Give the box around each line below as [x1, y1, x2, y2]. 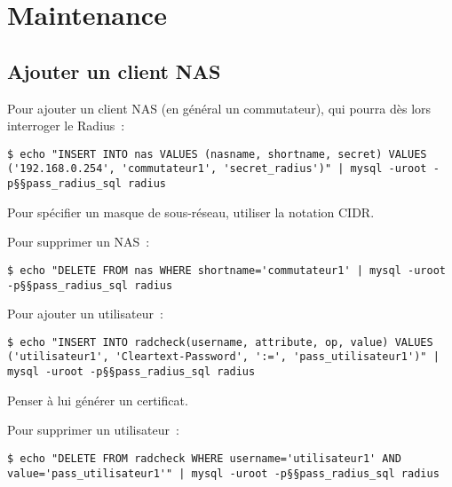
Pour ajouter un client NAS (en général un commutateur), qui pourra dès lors [7, 98, 432, 117]
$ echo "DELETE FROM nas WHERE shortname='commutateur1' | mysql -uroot [7, 263, 446, 277]
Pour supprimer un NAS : [7, 232, 150, 251]
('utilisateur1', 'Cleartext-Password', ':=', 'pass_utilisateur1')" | [7, 350, 440, 364]
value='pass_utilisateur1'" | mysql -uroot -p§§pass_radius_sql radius [7, 467, 440, 480]
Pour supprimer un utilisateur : [7, 420, 179, 439]
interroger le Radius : [7, 116, 125, 135]
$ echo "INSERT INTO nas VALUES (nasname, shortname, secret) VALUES [7, 147, 427, 161]
